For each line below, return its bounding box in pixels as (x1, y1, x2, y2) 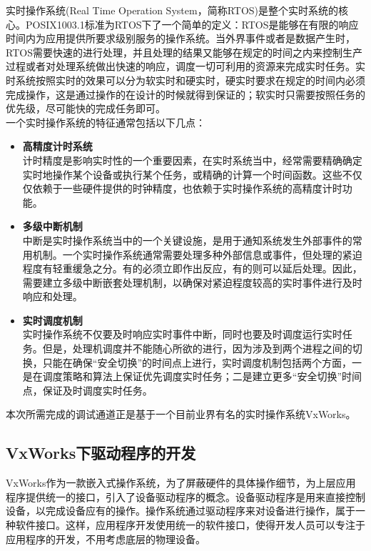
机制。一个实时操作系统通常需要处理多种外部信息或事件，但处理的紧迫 (32, 247, 362, 262)
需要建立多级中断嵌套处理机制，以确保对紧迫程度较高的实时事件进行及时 (22, 274, 362, 289)
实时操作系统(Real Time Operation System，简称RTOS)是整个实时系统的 (6, 3, 339, 17)
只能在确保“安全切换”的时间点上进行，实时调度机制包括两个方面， (42, 354, 352, 369)
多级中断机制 (22, 219, 83, 234)
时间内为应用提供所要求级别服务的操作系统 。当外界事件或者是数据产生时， (6, 31, 355, 46)
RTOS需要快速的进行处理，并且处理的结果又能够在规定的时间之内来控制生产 (6, 44, 362, 59)
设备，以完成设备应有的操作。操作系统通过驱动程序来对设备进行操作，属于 (6, 503, 355, 518)
